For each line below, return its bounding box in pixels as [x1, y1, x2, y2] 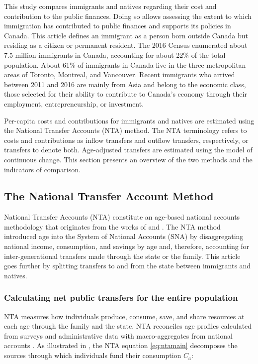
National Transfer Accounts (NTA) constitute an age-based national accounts [4, 212, 240, 222]
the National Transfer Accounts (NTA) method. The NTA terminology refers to [4, 125, 247, 135]
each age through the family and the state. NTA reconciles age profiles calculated [4, 321, 252, 331]
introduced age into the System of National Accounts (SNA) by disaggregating [4, 231, 244, 242]
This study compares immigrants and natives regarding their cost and [4, 1, 217, 11]
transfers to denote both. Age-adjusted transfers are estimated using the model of [4, 144, 253, 155]
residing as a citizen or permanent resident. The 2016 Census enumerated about [4, 40, 248, 50]
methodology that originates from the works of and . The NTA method [4, 221, 221, 232]
